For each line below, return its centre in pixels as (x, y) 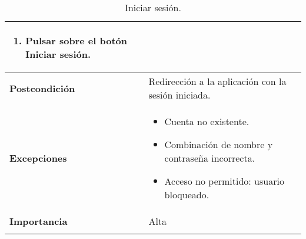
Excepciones (38, 158)
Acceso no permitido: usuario (224, 181)
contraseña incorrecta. (210, 158)
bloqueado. (187, 194)
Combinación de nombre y (219, 144)
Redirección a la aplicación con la (217, 81)
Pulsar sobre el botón (76, 40)
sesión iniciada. (179, 95)
